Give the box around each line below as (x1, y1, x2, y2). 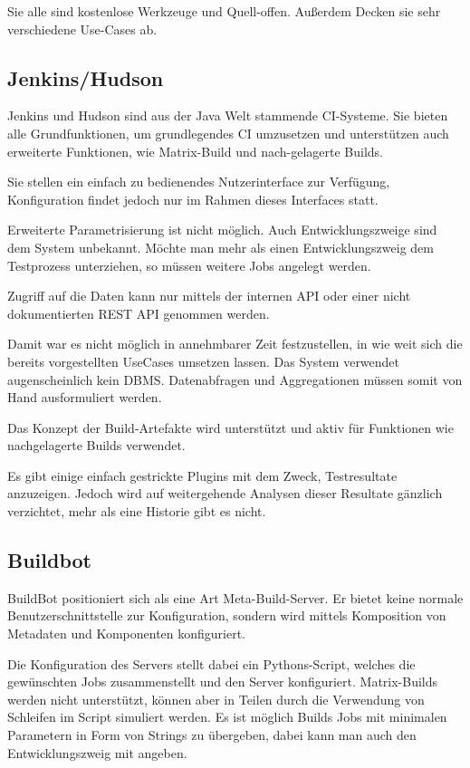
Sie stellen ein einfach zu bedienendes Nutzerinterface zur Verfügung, (7, 172, 390, 191)
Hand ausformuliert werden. (7, 388, 162, 407)
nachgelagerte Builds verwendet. (7, 436, 186, 455)
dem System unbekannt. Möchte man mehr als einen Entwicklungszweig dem (7, 237, 434, 256)
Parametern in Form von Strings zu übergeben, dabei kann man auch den (7, 725, 417, 744)
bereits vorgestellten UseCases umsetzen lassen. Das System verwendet (7, 351, 400, 370)
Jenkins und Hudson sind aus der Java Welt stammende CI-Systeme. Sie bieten (7, 106, 448, 125)
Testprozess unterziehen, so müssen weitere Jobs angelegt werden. (7, 255, 371, 274)
